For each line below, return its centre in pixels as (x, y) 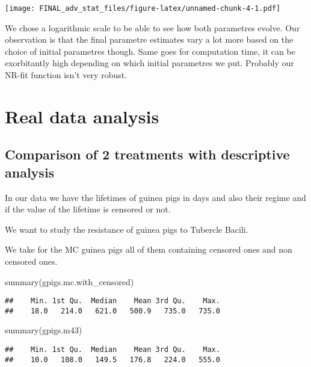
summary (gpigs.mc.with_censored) (69, 281)
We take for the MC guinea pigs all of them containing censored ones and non (149, 249)
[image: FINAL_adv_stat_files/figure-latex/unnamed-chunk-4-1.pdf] (143, 8)
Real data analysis (82, 116)
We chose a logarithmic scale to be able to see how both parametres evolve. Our (152, 27)
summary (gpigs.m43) (44, 330)
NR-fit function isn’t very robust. (66, 75)
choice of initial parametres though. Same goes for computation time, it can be (150, 51)
